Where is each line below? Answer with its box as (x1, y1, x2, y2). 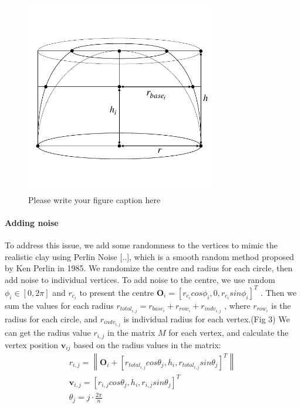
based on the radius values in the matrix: (73, 338, 221, 350)
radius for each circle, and (5, 312, 98, 325)
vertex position (5, 338, 59, 350)
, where (224, 299, 251, 311)
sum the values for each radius (5, 299, 114, 311)
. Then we (261, 286, 297, 298)
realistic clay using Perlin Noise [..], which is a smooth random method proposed (5, 250, 295, 262)
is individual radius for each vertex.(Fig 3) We (123, 312, 290, 325)
